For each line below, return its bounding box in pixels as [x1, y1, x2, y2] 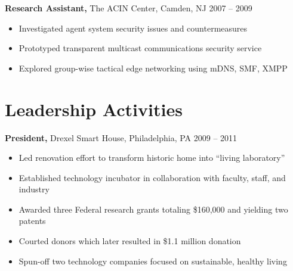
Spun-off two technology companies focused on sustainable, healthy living [18, 254, 287, 267]
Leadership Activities [5, 96, 183, 121]
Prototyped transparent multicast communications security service [18, 42, 262, 54]
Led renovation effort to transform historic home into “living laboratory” [18, 151, 285, 164]
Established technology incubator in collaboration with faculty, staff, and [18, 171, 286, 183]
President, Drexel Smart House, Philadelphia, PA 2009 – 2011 [5, 131, 238, 144]
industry [18, 183, 50, 195]
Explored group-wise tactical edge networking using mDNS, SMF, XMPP [18, 61, 288, 74]
